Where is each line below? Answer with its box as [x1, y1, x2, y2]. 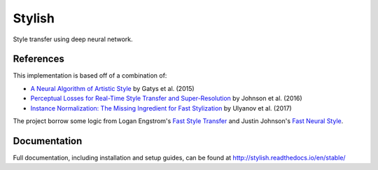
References [13, 53, 64, 65]
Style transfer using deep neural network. [13, 35, 133, 43]
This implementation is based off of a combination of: [13, 71, 167, 80]
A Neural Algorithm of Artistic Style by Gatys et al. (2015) [30, 84, 195, 92]
